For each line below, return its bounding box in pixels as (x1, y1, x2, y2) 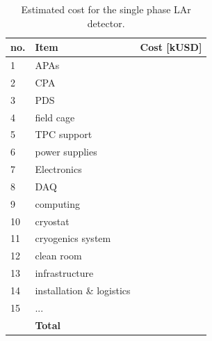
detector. (87, 15, 125, 30)
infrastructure (35, 266, 94, 280)
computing (35, 196, 81, 211)
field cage (35, 109, 75, 124)
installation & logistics (35, 283, 131, 297)
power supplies (35, 144, 97, 159)
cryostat (35, 213, 70, 228)
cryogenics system (35, 231, 111, 245)
